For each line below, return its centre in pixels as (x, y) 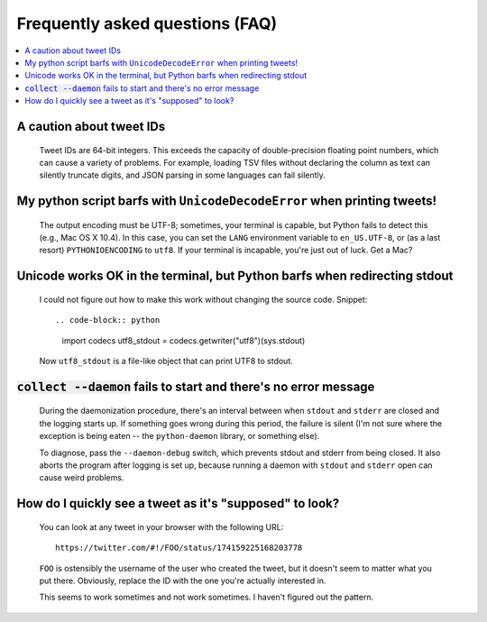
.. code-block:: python (108, 320)
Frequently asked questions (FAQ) (147, 23)
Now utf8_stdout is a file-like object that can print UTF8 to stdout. (166, 361)
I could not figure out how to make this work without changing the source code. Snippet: (203, 299)
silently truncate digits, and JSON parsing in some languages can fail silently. (183, 175)
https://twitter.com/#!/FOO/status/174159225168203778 (179, 548)
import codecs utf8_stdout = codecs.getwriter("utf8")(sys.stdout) (184, 340)
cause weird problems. (82, 478)
